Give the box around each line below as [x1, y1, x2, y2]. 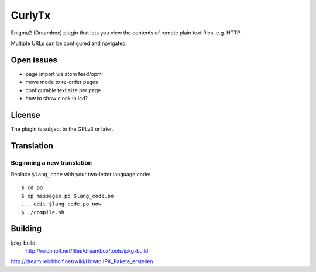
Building [11, 224, 42, 233]
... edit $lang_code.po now [21, 201, 102, 207]
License [11, 110, 40, 120]
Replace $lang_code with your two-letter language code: [11, 171, 151, 178]
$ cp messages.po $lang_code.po [21, 193, 114, 199]
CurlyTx [11, 9, 51, 22]
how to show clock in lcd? [25, 95, 88, 102]
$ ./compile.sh [21, 209, 65, 215]
